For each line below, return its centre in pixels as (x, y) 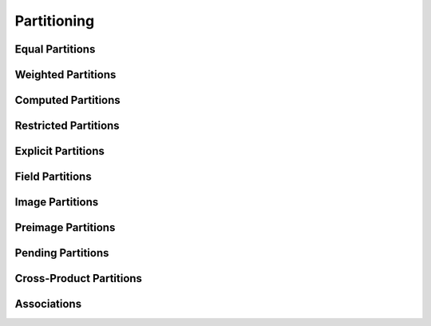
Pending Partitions (62, 253)
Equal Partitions (55, 49)
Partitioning (55, 21)
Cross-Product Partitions (79, 278)
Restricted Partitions (67, 126)
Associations (48, 304)
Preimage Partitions (65, 228)
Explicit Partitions (60, 151)
